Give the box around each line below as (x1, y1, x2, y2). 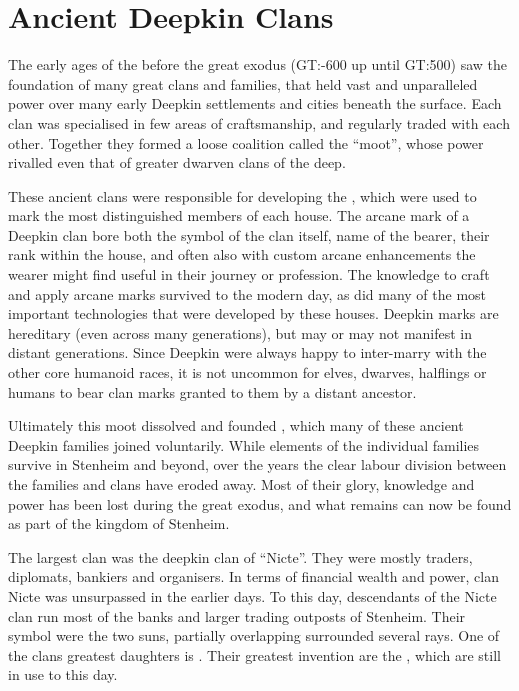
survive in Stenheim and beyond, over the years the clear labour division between (8, 454, 507, 475)
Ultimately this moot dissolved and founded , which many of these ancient (8, 415, 464, 436)
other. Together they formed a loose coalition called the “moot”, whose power (8, 132, 484, 153)
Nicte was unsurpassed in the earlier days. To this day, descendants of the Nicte (8, 585, 497, 606)
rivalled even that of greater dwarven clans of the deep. (8, 152, 346, 173)
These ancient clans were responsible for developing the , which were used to (8, 185, 477, 206)
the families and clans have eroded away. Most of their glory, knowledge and (8, 474, 475, 494)
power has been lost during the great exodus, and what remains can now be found (8, 493, 512, 514)
